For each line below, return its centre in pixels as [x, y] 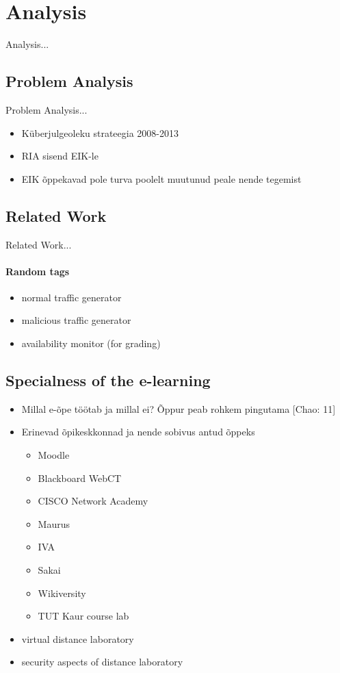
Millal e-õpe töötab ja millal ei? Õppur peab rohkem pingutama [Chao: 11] [179, 408]
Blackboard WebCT [80, 478]
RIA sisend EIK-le [60, 156]
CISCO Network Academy [93, 501]
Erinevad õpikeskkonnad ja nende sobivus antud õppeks [138, 432]
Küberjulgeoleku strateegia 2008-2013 [100, 132]
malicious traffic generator [76, 320]
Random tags [38, 271]
